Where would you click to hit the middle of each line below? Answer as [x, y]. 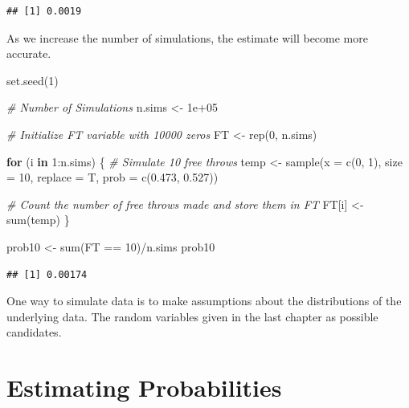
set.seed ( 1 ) [33, 80]
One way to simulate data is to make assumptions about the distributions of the [204, 301]
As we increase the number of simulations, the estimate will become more [187, 37]
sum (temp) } [38, 220]
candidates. [34, 332]
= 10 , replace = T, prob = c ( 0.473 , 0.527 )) [112, 177]
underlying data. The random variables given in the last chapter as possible [192, 316]
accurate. [29, 53]
